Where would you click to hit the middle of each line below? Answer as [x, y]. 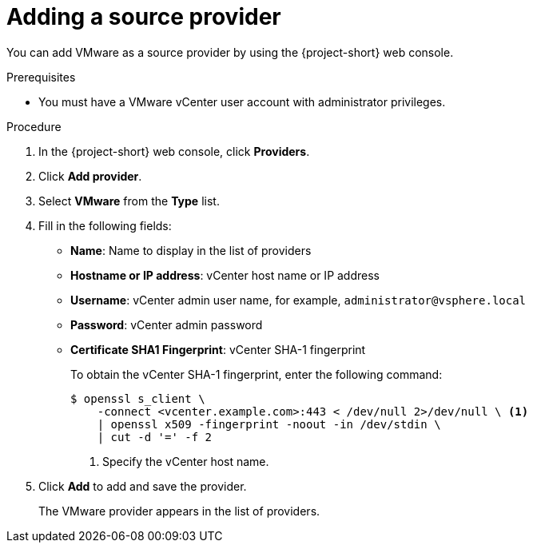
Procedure [34, 126]
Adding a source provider [144, 17]
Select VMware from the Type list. [129, 201]
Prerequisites [41, 77]
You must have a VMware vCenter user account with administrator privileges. [242, 101]
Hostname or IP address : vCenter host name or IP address [225, 275]
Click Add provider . [90, 176]
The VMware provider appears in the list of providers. [179, 511]
